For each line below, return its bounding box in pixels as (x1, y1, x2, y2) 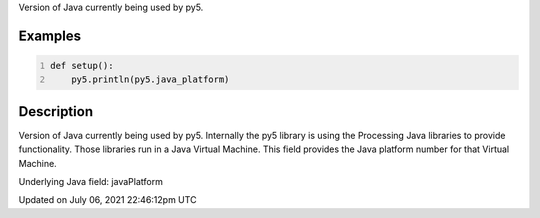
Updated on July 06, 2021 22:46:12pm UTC (18, 194, 197, 206)
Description (18, 103, 94, 120)
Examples (18, 27, 82, 44)
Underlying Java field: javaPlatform (18, 176, 164, 188)
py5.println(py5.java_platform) (71, 74, 230, 85)
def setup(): (50, 60, 114, 71)
